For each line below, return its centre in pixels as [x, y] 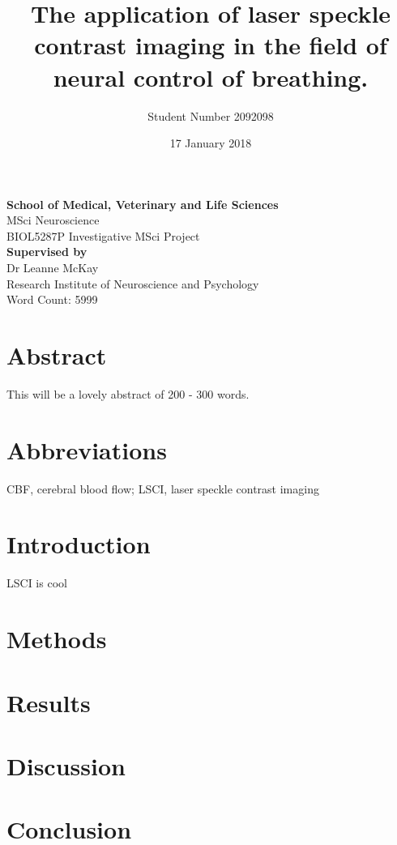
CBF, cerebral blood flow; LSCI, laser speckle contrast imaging [163, 488]
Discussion [66, 765]
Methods [57, 639]
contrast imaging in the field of [211, 45]
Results [49, 702]
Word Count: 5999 [52, 299]
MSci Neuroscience [53, 220]
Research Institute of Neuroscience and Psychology [133, 283]
